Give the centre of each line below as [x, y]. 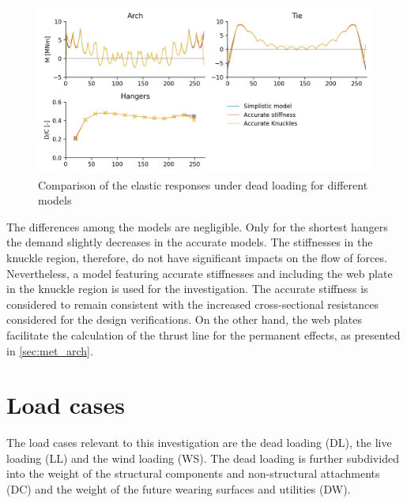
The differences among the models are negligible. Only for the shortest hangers [197, 226]
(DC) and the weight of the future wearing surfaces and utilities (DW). [179, 489]
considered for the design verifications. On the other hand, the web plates [185, 319]
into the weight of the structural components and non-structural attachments [193, 473]
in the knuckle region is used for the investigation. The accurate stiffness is [187, 289]
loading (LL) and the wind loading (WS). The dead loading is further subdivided [203, 458]
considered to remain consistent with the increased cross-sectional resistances [193, 304]
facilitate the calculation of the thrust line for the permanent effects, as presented [203, 334]
